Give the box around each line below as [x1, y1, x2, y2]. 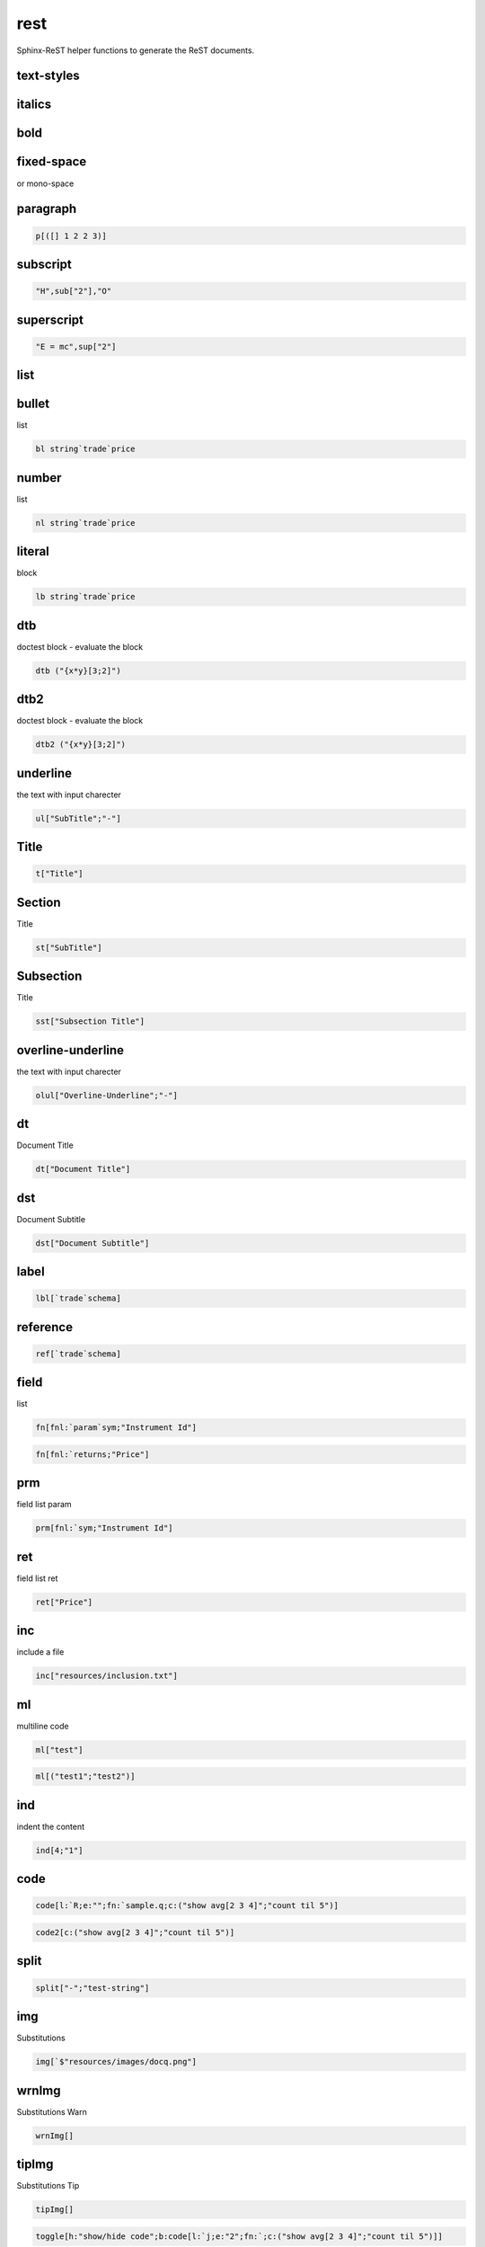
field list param [16, 1499, 72, 1510]
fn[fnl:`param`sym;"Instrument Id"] [35, 1423, 198, 1433]
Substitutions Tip [16, 2180, 80, 2191]
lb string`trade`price [35, 591, 136, 602]
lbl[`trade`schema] [35, 1293, 121, 1303]
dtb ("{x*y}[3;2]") [35, 665, 121, 676]
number [16, 470, 62, 485]
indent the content [16, 1821, 85, 1832]
